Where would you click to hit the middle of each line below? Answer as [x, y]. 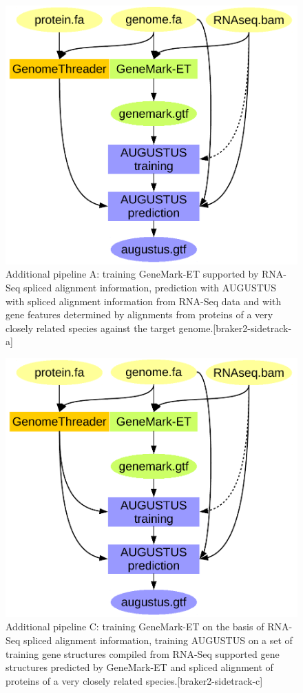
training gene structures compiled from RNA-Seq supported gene [143, 653]
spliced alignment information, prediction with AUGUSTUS [150, 287]
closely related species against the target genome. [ [111, 328]
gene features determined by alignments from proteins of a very [139, 314]
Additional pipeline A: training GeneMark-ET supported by [132, 274]
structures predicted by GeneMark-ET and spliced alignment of [139, 667]
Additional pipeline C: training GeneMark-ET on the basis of [135, 627]
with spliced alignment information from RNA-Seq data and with [144, 301]
